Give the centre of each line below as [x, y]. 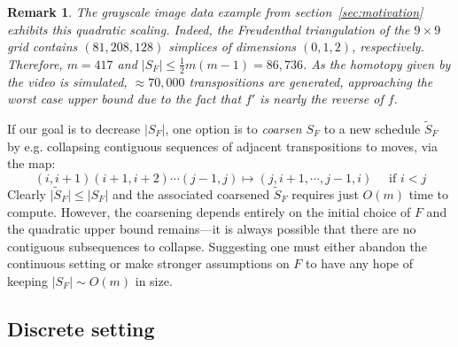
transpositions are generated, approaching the [311, 81]
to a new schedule [372, 129]
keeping [27, 280]
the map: [31, 163]
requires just [325, 194]
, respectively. [388, 46]
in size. [154, 280]
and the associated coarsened [191, 194]
